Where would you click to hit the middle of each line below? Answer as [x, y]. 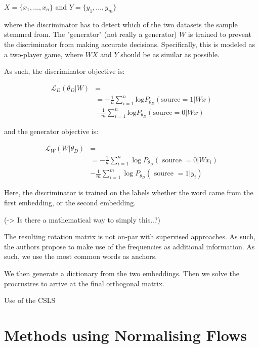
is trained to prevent [220, 34]
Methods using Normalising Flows [125, 335]
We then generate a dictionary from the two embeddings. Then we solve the [122, 273]
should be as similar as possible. [170, 54]
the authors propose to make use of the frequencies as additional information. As [129, 246]
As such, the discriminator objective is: [64, 71]
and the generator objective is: [51, 131]
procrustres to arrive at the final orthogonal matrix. [84, 283]
